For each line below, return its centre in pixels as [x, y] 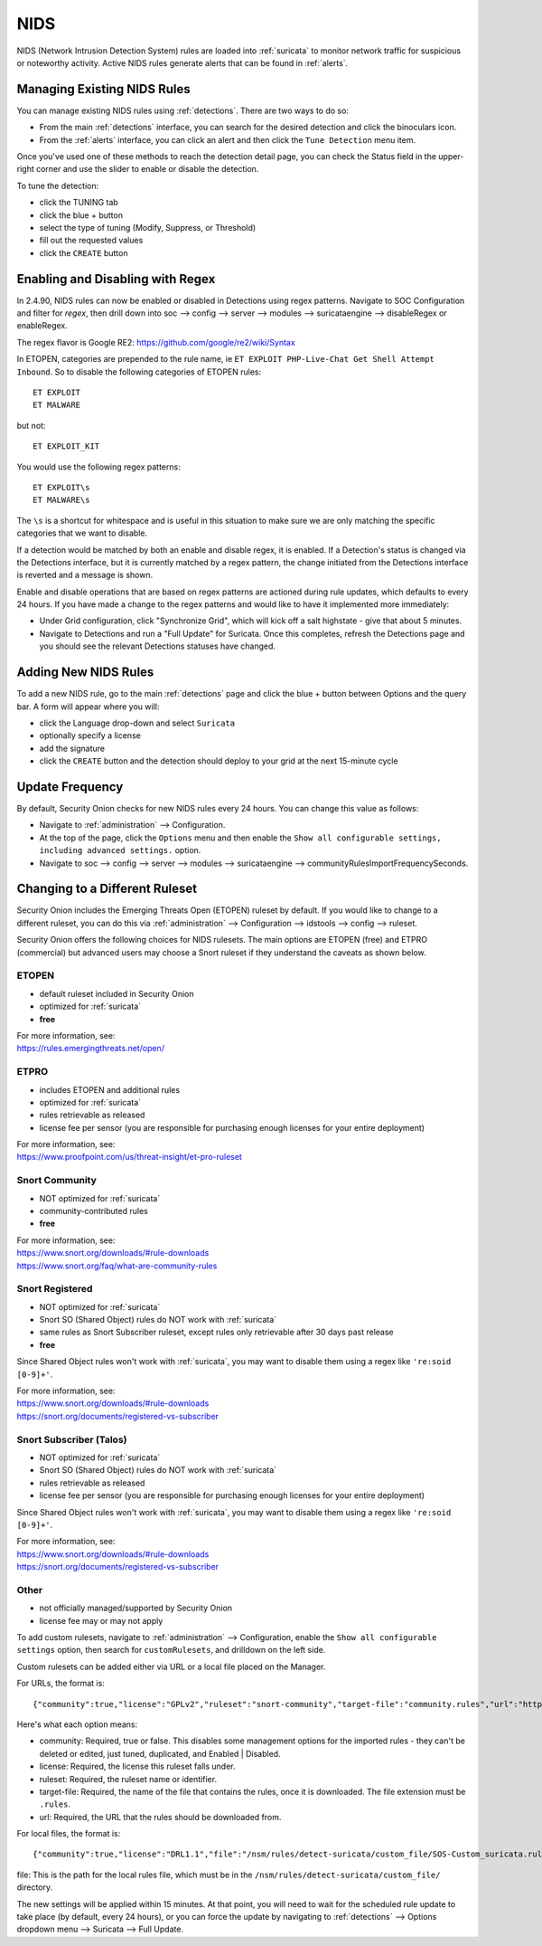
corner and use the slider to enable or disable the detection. [148, 169]
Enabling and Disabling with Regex [116, 279]
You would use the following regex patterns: [98, 467]
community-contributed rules [93, 1210]
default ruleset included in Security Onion [117, 993]
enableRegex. [42, 326]
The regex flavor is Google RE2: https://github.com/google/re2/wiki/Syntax [156, 342]
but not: [31, 425]
